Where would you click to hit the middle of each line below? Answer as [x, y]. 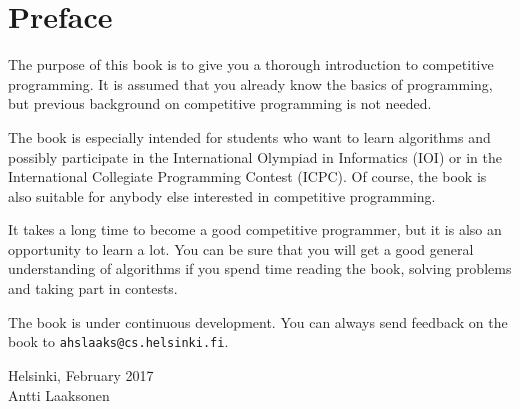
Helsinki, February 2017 [81, 374]
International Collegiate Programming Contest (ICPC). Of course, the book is [247, 176]
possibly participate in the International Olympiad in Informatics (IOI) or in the [255, 156]
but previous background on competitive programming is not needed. [220, 103]
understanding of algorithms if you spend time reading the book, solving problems [260, 268]
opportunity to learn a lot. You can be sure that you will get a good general [241, 248]
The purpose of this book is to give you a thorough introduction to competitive [251, 64]
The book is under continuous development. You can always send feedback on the [258, 321]
